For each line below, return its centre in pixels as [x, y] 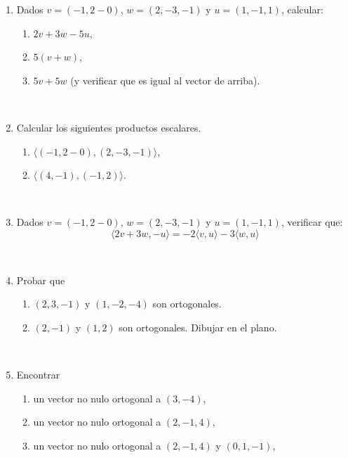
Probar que [41, 280]
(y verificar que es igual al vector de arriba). [165, 80]
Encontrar [38, 374]
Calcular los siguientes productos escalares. [109, 127]
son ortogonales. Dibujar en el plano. [198, 327]
